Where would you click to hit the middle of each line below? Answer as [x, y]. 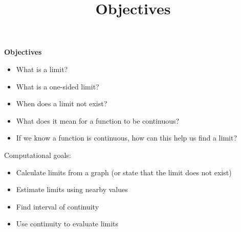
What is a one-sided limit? [58, 86]
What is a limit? [42, 69]
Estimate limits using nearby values [72, 189]
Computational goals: [38, 155]
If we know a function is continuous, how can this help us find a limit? [126, 138]
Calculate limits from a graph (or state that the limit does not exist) [124, 172]
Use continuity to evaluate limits [67, 224]
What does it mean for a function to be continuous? [98, 120]
